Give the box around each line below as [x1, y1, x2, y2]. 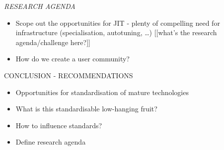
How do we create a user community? [15, 53, 130, 64]
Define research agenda [15, 137, 86, 147]
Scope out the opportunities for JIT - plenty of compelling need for [15, 17, 220, 28]
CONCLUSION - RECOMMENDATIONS [4, 70, 133, 80]
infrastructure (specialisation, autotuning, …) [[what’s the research [15, 27, 217, 38]
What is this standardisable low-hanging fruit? [15, 103, 157, 114]
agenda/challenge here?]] [15, 37, 90, 47]
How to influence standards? [15, 120, 102, 130]
